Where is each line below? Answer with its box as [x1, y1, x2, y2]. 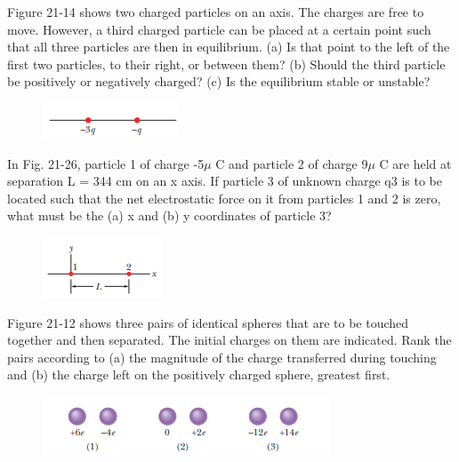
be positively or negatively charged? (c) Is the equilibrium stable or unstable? [7, 72, 431, 91]
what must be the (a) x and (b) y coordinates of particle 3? [7, 206, 332, 225]
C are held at [379, 154, 452, 172]
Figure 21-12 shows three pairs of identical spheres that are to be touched [7, 313, 409, 331]
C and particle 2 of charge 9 [215, 154, 368, 172]
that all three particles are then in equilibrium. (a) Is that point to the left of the [7, 37, 450, 56]
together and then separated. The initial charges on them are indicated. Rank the [7, 331, 452, 349]
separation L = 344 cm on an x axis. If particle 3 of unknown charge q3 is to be [7, 171, 442, 190]
